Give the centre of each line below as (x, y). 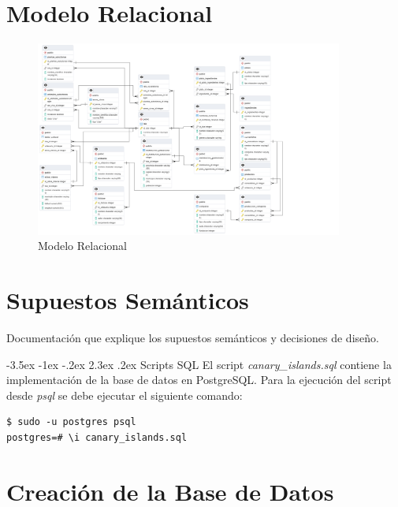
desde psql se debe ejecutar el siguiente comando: (125, 395)
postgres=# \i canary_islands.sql (97, 438)
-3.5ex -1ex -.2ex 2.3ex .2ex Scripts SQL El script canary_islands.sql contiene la (199, 364)
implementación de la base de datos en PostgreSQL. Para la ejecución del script (199, 380)
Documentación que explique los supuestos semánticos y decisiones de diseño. (193, 338)
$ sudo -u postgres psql (71, 422)
